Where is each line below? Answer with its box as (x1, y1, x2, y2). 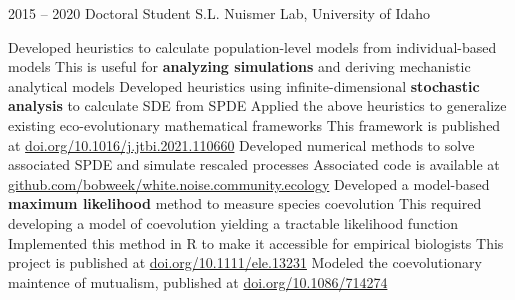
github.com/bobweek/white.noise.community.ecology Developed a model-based (8, 173, 490, 194)
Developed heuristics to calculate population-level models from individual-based (8, 36, 497, 57)
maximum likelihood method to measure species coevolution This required (8, 193, 482, 214)
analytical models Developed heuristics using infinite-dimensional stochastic (8, 75, 480, 96)
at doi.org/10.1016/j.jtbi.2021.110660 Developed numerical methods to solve (8, 134, 475, 155)
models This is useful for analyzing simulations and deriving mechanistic (8, 56, 471, 77)
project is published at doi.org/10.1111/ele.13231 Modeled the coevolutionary (8, 252, 482, 273)
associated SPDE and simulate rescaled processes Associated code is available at (8, 154, 500, 175)
